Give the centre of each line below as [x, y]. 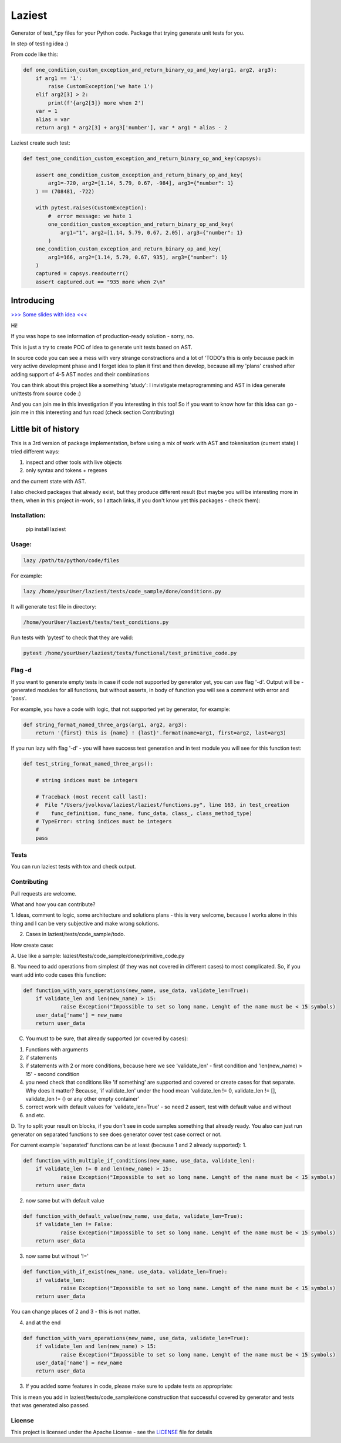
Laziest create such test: [40, 143]
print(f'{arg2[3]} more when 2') [96, 103]
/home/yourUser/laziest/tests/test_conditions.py [96, 622]
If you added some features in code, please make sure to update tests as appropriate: [129, 1386]
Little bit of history [45, 429]
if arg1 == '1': [59, 78]
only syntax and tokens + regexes [66, 470]
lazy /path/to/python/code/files [71, 561]
